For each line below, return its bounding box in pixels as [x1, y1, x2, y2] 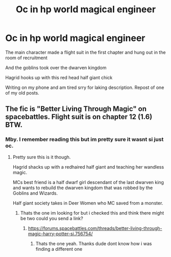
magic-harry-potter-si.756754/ [28, 230, 93, 237]
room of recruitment [5, 55, 47, 61]
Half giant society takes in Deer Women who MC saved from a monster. [12, 200, 163, 206]
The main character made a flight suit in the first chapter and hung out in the [5, 49, 166, 55]
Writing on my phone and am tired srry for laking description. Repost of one [5, 84, 164, 90]
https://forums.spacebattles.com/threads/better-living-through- [28, 225, 162, 231]
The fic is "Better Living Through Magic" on [5, 105, 147, 113]
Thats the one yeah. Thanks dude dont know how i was [35, 240, 152, 246]
